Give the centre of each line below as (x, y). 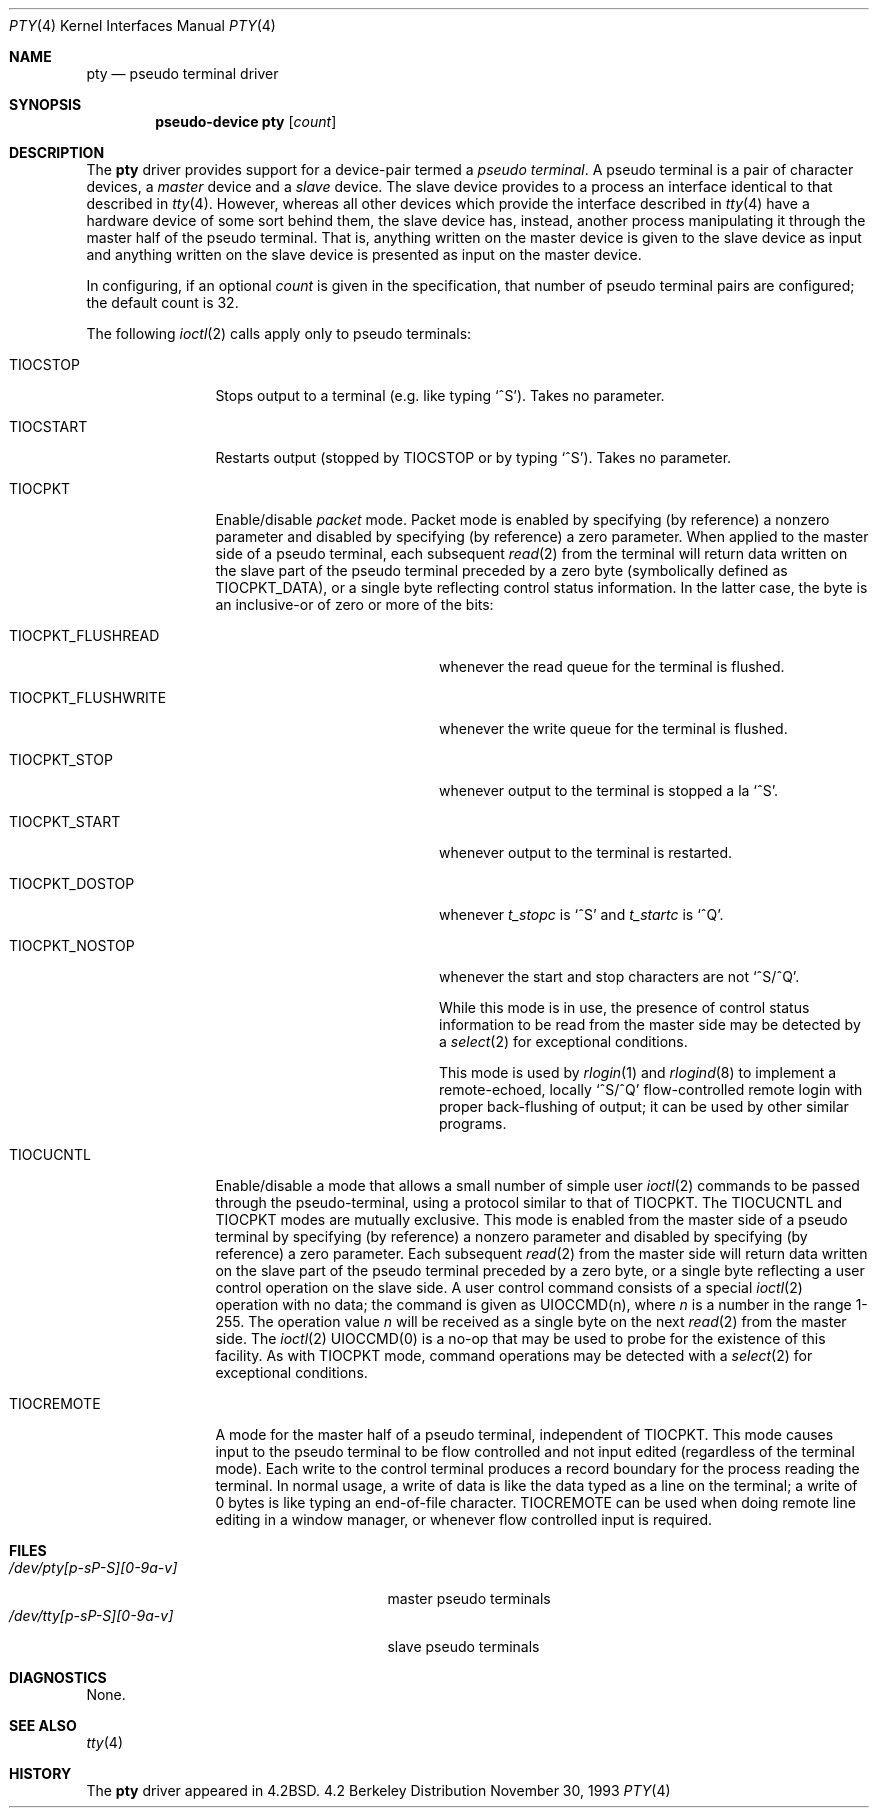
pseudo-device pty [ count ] (246, 121)
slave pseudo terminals (463, 1646)
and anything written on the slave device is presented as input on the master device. (364, 254)
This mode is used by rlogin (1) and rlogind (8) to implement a (638, 1072)
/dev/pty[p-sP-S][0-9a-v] (93, 1567)
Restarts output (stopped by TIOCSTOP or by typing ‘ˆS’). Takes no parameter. (473, 457)
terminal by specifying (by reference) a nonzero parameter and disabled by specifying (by (511, 1236)
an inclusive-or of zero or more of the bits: (354, 604)
